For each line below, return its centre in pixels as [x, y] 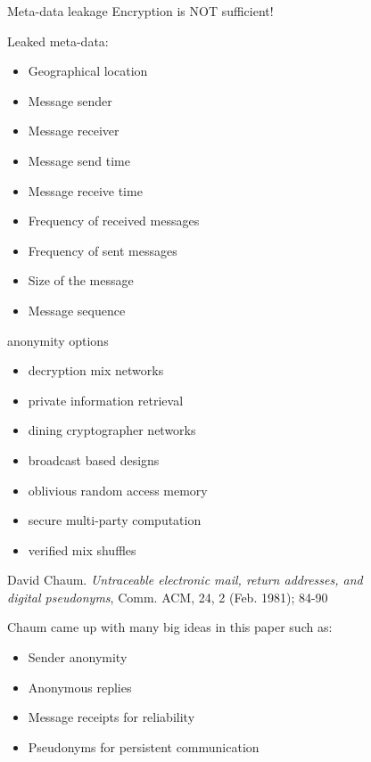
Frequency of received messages [114, 221]
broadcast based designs [94, 459]
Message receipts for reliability [111, 717]
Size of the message [81, 280]
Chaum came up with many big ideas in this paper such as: [170, 627]
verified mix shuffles [82, 549]
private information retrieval [106, 400]
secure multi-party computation [115, 520]
